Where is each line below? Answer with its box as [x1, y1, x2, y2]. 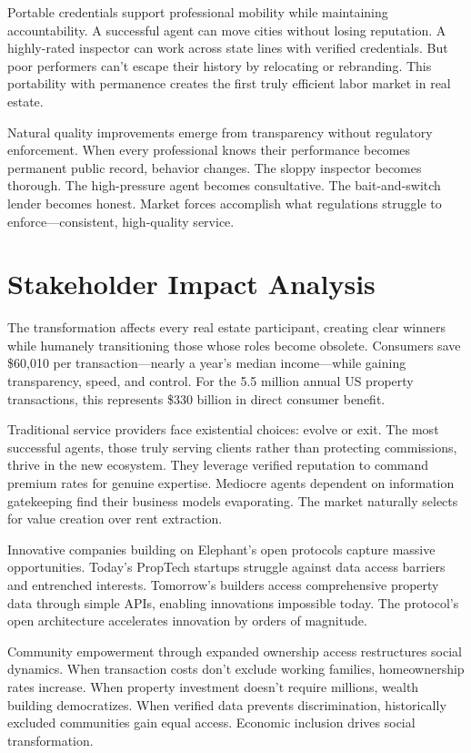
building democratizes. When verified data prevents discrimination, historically [7, 695, 446, 714]
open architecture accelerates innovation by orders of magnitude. [7, 611, 367, 630]
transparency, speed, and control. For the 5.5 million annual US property [7, 371, 414, 391]
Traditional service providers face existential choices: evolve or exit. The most [7, 420, 439, 439]
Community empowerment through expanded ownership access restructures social [7, 641, 462, 660]
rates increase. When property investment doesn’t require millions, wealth [7, 677, 419, 696]
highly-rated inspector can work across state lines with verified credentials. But [7, 38, 448, 57]
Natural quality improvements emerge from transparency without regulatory [7, 122, 433, 141]
